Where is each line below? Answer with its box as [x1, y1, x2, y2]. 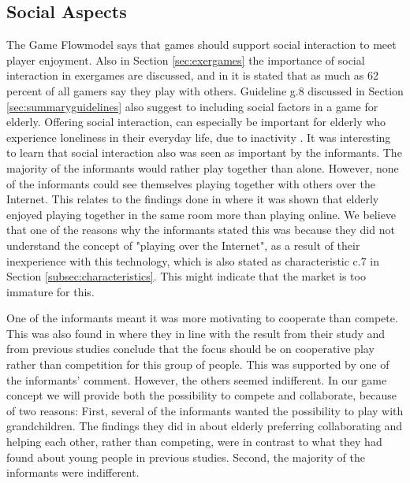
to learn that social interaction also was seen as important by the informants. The [6, 144, 402, 161]
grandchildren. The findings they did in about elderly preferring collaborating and [6, 418, 403, 434]
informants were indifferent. [6, 464, 140, 481]
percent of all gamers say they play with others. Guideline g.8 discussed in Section [6, 82, 404, 98]
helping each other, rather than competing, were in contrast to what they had [6, 433, 382, 450]
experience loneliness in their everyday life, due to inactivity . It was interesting [6, 128, 391, 145]
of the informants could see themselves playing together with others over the [6, 175, 375, 191]
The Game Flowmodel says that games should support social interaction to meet [6, 36, 397, 53]
